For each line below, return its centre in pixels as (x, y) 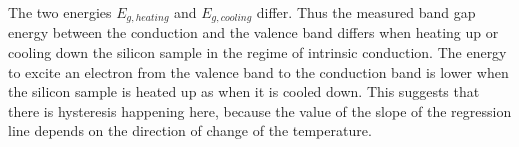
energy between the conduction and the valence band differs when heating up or (253, 32)
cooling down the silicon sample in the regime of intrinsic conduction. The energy (257, 52)
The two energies (60, 12)
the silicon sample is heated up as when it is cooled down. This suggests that (244, 91)
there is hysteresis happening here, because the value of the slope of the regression (260, 110)
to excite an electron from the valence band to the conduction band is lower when (258, 71)
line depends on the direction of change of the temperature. (190, 130)
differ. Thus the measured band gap (366, 12)
